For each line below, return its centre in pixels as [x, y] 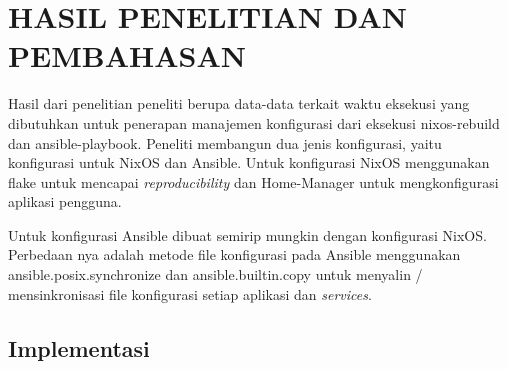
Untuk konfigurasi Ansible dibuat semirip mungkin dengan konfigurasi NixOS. [247, 234]
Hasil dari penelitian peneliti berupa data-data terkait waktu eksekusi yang [239, 103]
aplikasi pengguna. [65, 201]
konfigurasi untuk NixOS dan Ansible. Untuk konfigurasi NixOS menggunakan [249, 162]
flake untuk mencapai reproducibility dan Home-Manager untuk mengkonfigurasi [253, 181]
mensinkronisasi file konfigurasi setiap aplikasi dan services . [190, 293]
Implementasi [79, 347]
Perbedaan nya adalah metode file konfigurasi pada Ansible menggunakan [234, 254]
